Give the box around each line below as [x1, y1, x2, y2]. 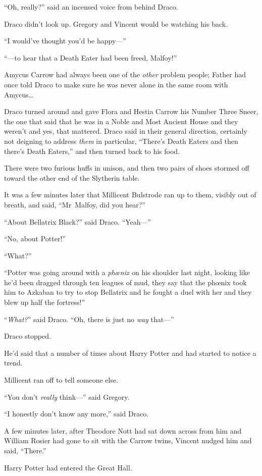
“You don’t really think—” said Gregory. [4, 391, 130, 402]
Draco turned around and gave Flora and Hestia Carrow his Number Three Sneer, [4, 106, 258, 117]
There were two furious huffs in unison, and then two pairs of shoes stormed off [4, 163, 249, 173]
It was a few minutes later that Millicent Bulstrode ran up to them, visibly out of [4, 189, 256, 200]
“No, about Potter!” [4, 233, 66, 244]
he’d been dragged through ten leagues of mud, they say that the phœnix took [4, 277, 247, 287]
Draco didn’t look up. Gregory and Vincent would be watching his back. [4, 18, 228, 29]
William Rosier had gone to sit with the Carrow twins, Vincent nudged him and [4, 435, 252, 446]
